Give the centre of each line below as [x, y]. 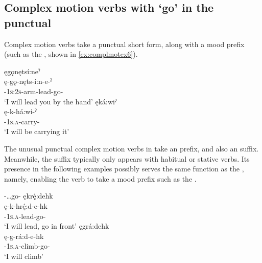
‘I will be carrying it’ [37, 131]
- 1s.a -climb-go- [27, 246]
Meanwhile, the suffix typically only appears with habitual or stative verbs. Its [127, 158]
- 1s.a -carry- [22, 121]
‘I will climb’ [24, 256]
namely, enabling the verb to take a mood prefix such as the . [100, 178]
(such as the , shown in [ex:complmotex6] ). [71, 54]
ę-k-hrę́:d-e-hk [26, 205]
